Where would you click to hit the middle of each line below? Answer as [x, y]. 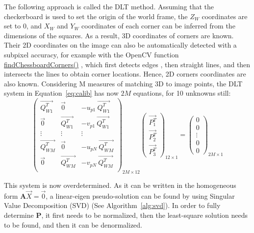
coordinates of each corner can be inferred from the [158, 26]
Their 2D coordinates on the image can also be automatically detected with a [120, 45]
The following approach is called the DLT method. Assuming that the [109, 6]
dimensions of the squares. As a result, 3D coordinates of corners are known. [119, 35]
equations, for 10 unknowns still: [182, 93]
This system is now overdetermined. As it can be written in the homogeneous [120, 185]
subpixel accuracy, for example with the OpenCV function [91, 54]
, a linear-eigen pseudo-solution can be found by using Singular [140, 195]
